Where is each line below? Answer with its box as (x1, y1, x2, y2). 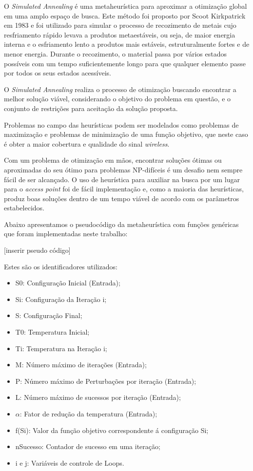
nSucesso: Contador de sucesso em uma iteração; (15, 441, 160, 452)
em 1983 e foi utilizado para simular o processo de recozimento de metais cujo (4, 20, 236, 30)
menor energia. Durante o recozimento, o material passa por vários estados (4, 48, 227, 58)
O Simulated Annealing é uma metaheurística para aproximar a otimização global (4, 1, 247, 11)
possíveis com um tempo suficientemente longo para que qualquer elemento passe (4, 58, 246, 68)
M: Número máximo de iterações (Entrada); (15, 359, 147, 370)
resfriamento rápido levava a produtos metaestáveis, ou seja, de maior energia (4, 29, 235, 39)
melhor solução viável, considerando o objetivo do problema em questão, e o (4, 94, 231, 104)
